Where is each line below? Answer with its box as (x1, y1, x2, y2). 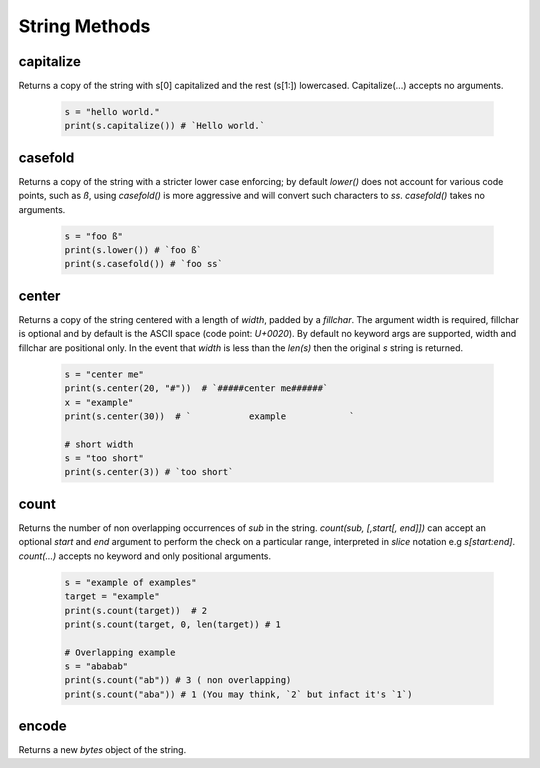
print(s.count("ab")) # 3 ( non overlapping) (64, 675, 292, 686)
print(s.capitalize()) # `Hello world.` (64, 120, 265, 132)
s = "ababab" (64, 661, 129, 672)
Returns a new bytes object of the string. (18, 744, 187, 756)
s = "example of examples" (64, 576, 197, 588)
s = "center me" (64, 368, 145, 380)
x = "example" (64, 396, 134, 408)
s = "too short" (64, 453, 145, 464)
